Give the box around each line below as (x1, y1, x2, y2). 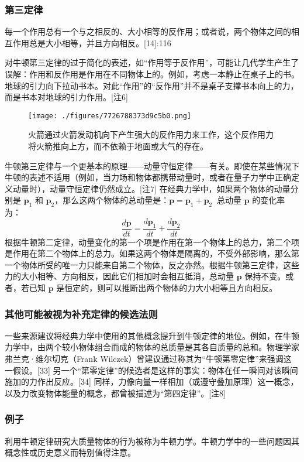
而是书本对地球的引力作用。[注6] (5, 91, 128, 103)
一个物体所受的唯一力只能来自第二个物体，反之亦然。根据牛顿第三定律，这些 (5, 258, 299, 271)
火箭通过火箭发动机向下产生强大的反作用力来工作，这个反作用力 (28, 128, 274, 141)
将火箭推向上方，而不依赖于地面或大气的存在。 (28, 140, 208, 152)
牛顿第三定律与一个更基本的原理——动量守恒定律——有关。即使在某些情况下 (5, 159, 299, 172)
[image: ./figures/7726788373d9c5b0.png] (28, 111, 192, 120)
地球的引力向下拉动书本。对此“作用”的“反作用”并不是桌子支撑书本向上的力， (5, 79, 299, 91)
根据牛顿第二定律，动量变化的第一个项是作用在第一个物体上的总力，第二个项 (5, 235, 299, 248)
